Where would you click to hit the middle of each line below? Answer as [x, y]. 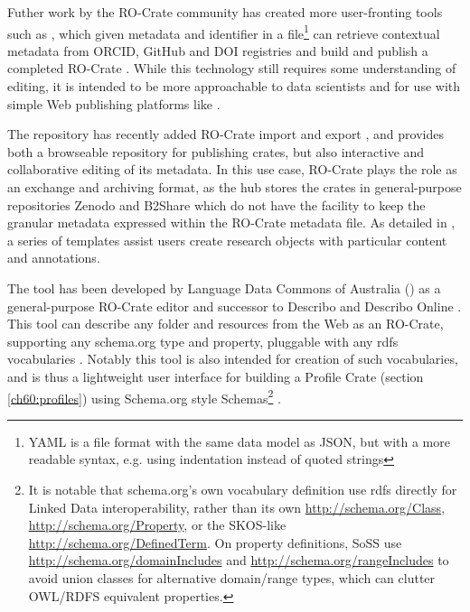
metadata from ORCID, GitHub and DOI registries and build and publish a [218, 50]
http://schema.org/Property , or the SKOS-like [157, 525]
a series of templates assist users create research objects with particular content [227, 240]
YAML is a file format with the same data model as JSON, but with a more [239, 441]
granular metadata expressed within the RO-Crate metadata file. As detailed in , [231, 223]
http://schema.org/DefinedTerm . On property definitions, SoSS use [215, 542]
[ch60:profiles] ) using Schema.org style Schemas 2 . [144, 396]
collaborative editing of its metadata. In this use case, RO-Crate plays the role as [232, 169]
